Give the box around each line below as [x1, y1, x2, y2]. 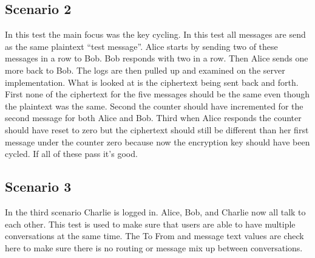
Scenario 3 [5, 177, 72, 196]
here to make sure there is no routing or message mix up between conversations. [5, 241, 303, 254]
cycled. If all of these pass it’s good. [5, 147, 138, 160]
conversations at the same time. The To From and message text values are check [5, 229, 304, 242]
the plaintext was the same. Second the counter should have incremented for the [5, 99, 303, 112]
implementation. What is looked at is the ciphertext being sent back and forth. [5, 75, 299, 88]
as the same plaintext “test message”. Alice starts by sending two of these [5, 40, 278, 52]
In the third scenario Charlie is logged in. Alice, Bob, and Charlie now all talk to [5, 205, 306, 218]
